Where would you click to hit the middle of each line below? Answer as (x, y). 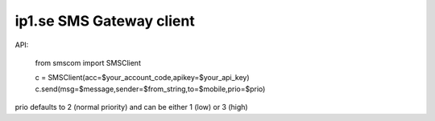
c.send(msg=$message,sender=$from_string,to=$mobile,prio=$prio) (150, 89)
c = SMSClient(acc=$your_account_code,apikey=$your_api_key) (142, 78)
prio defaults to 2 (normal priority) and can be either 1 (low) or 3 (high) (132, 107)
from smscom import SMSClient (88, 63)
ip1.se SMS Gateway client (105, 21)
